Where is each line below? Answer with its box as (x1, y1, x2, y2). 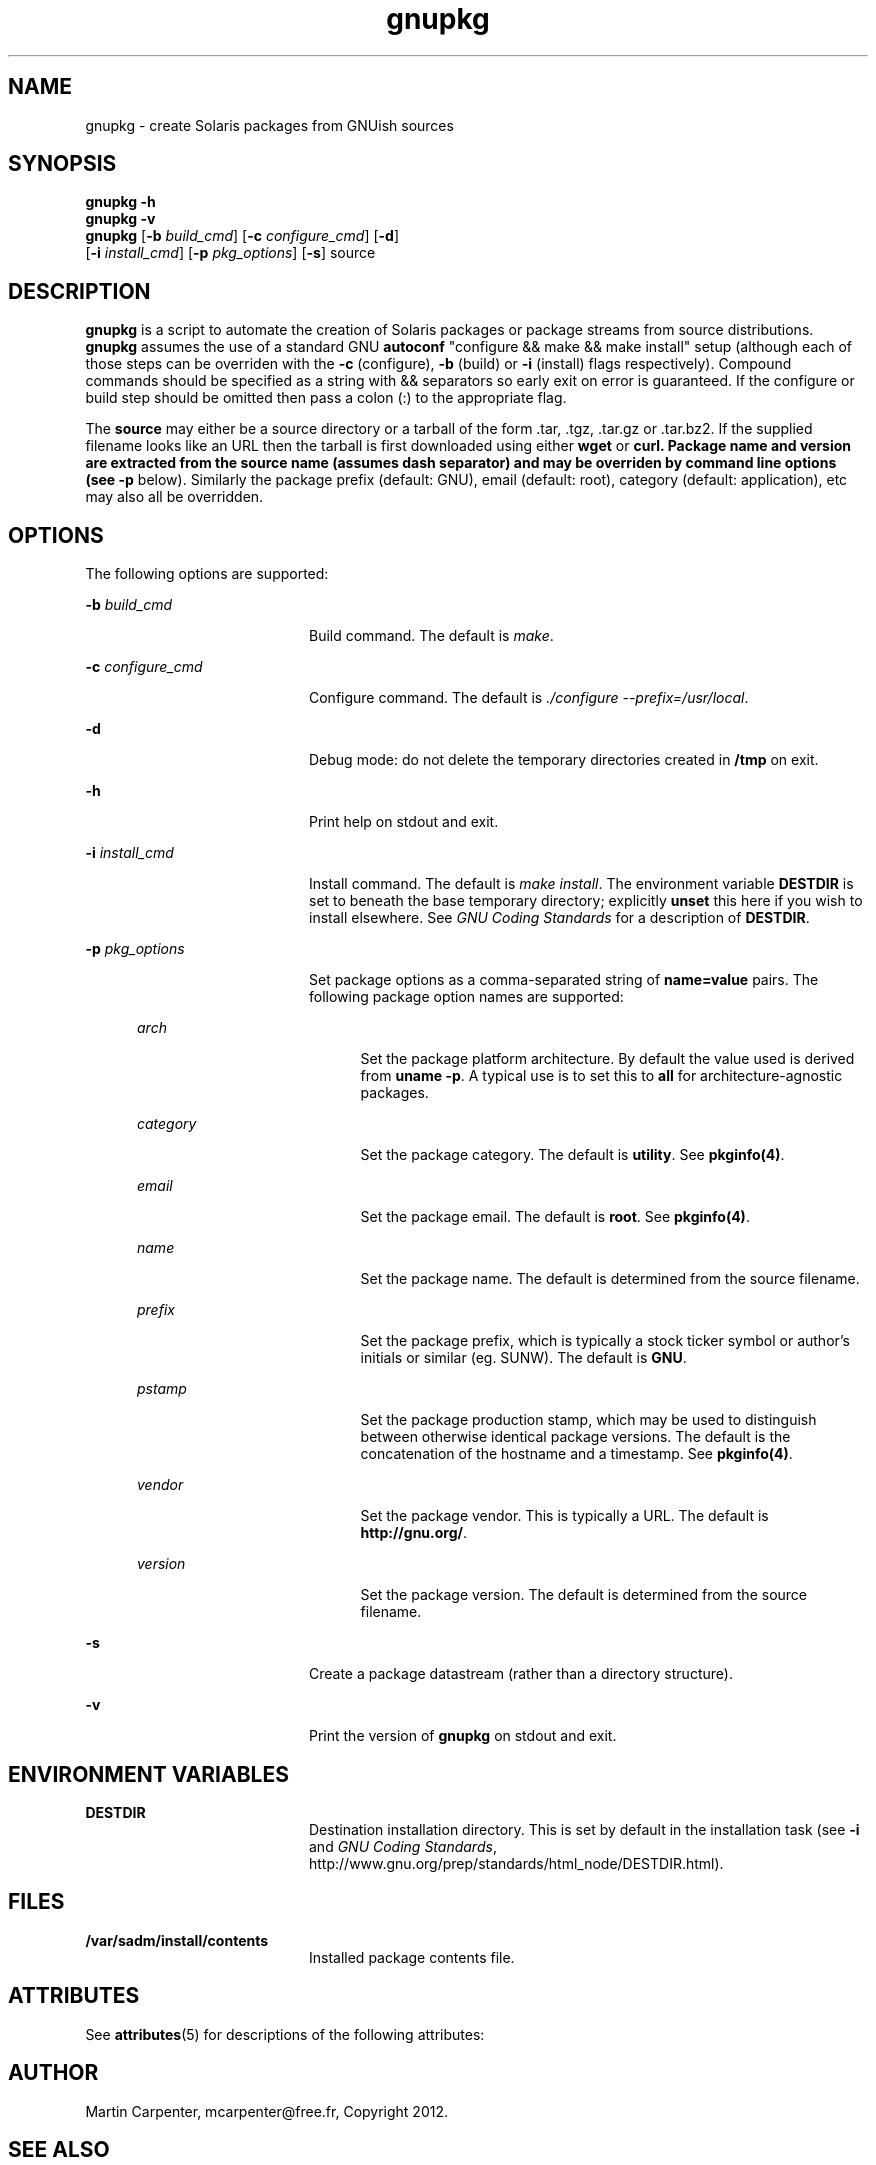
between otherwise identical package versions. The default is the (360, 1428, 791, 1446)
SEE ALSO (8, 2136, 110, 2162)
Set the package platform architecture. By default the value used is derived (360, 1050, 855, 1068)
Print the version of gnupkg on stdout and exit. (309, 1727, 617, 1745)
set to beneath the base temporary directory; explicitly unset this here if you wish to (309, 892, 863, 910)
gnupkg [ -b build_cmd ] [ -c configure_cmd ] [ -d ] (85, 227, 400, 245)
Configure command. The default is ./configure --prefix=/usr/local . (309, 689, 749, 707)
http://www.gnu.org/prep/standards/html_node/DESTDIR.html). (309, 1854, 724, 1872)
